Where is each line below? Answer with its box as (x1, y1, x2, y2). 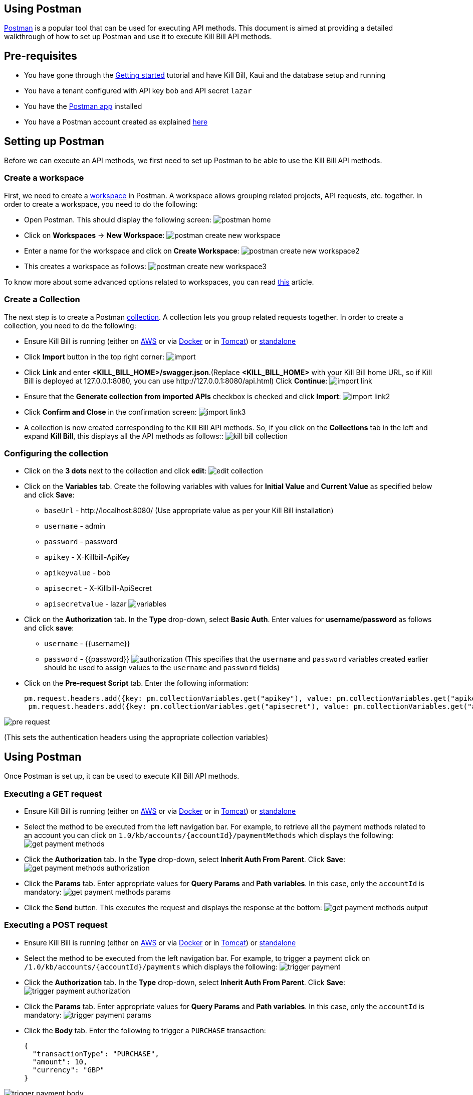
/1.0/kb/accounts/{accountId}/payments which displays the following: (24, 962, 278, 971)
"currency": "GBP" (32, 1065, 105, 1074)
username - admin (44, 522, 106, 531)
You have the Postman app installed (24, 102, 142, 111)
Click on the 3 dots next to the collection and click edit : (24, 466, 207, 475)
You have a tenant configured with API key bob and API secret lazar (24, 86, 252, 95)
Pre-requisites (4, 49, 77, 62)
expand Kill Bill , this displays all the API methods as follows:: (24, 431, 223, 440)
